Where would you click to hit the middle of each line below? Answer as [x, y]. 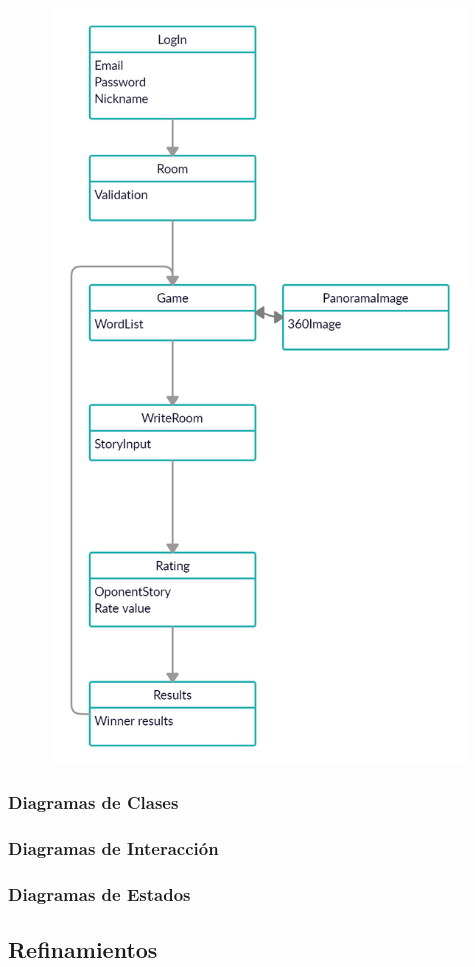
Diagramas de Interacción [113, 848]
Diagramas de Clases [93, 802]
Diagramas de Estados [99, 894]
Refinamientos [83, 949]
